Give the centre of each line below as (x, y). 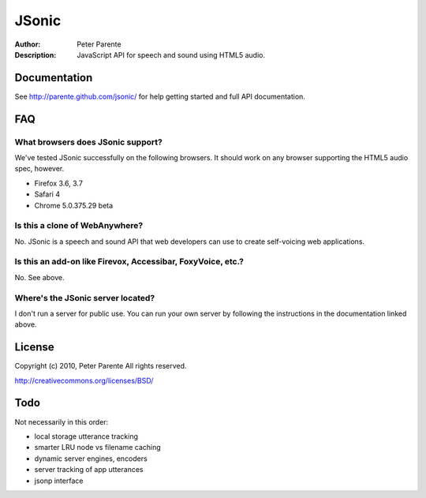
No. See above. (39, 277)
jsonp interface (59, 481)
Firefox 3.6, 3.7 (58, 183)
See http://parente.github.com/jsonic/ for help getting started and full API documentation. (160, 96)
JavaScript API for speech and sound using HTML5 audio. (171, 54)
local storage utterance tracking (86, 436)
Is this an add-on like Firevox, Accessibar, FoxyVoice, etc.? (129, 262)
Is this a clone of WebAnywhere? (79, 226)
